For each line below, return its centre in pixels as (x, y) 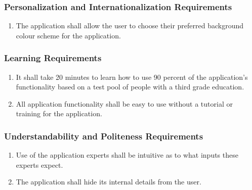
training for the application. (59, 113)
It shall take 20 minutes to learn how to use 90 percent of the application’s (132, 77)
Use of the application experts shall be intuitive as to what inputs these (127, 155)
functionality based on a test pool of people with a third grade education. (130, 87)
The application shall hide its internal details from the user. (109, 182)
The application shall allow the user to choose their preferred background (130, 26)
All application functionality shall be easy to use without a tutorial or (124, 103)
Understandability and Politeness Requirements (104, 136)
